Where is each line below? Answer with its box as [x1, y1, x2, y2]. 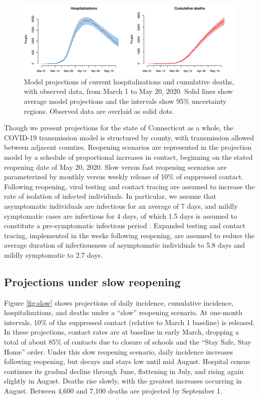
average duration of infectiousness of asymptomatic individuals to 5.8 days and [4, 240, 245, 250]
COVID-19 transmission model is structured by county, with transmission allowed [4, 132, 254, 142]
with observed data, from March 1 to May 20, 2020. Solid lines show [24, 86, 233, 96]
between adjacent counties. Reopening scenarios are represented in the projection [4, 142, 252, 152]
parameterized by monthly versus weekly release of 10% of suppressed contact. [4, 171, 244, 182]
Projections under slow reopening [4, 274, 181, 289]
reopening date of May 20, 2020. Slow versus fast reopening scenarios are [4, 161, 227, 172]
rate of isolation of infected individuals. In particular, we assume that [4, 191, 217, 201]
